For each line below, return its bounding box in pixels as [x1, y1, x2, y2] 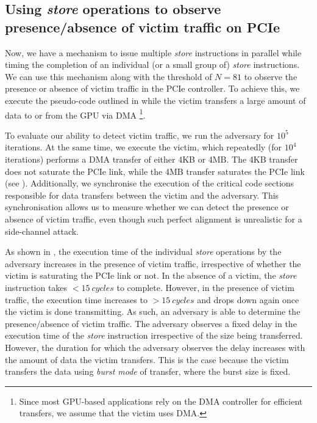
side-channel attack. [5, 224, 79, 237]
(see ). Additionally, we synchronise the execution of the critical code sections [5, 177, 294, 189]
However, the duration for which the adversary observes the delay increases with [5, 340, 305, 353]
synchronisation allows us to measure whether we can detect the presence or [5, 200, 289, 213]
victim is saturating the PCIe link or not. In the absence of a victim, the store [5, 269, 297, 282]
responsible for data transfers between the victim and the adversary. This [5, 188, 279, 201]
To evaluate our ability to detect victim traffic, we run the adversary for [5, 128, 274, 141]
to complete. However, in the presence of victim [116, 281, 294, 293]
